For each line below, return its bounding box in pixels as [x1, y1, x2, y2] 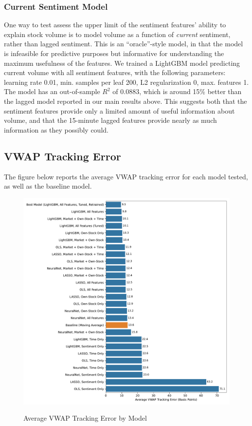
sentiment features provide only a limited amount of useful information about [4, 105, 235, 116]
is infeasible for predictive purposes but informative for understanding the [4, 48, 224, 58]
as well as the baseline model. [4, 181, 92, 191]
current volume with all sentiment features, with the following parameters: [4, 67, 226, 77]
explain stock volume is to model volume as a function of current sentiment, [4, 29, 231, 39]
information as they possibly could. [4, 124, 108, 135]
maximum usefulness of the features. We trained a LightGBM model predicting [4, 58, 240, 68]
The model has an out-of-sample [4, 86, 100, 97]
